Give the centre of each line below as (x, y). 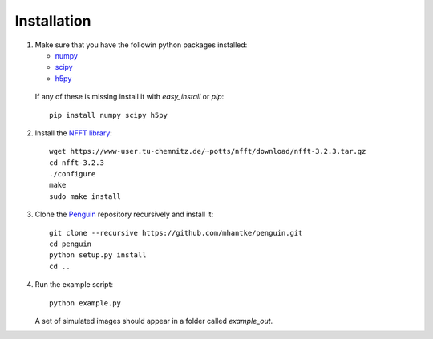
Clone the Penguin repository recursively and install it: (124, 214)
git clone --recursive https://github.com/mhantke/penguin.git (176, 233)
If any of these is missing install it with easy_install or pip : (129, 97)
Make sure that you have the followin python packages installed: (141, 45)
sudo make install (85, 196)
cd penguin (71, 244)
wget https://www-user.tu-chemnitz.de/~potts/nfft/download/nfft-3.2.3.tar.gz (208, 151)
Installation (53, 21)
